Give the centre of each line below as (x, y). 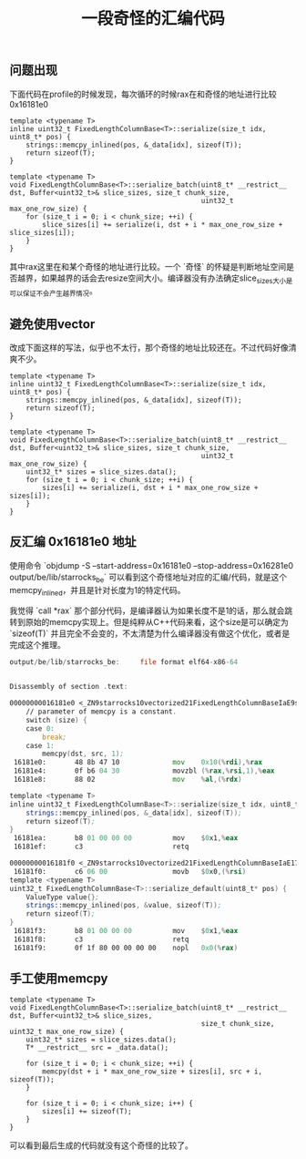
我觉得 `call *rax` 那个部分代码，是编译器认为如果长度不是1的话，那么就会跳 (151, 610)
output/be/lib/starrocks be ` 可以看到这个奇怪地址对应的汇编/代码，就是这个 (148, 578)
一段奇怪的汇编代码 (153, 19)
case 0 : (40, 728)
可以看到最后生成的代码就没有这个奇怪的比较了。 (101, 1145)
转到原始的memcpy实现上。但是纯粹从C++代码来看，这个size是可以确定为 (149, 622)
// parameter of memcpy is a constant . (102, 712)
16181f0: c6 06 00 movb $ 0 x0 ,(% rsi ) (130, 871)
